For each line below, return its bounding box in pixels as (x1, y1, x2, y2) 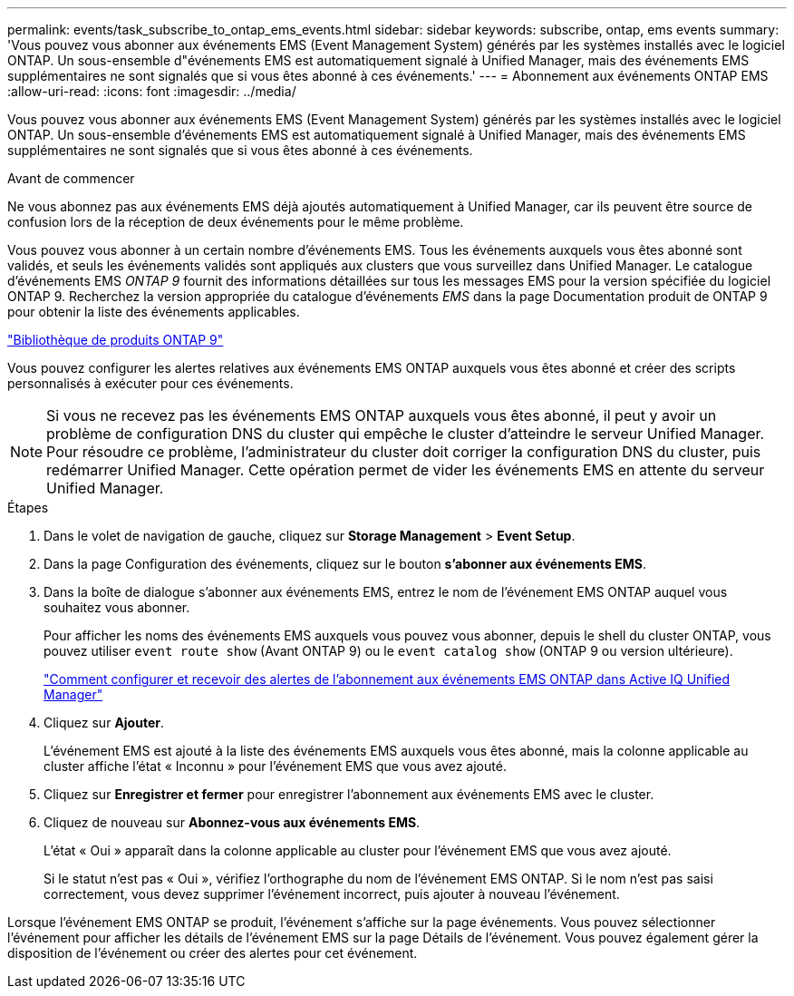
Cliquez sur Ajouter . (44, 715, 165, 730)
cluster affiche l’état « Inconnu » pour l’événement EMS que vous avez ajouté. (44, 758, 507, 774)
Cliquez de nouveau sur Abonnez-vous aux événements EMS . (44, 815, 421, 830)
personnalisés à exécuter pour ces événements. (7, 376, 294, 391)
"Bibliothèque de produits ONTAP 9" (7, 332, 224, 347)
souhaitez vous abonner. (44, 600, 190, 615)
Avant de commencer (7, 171, 135, 186)
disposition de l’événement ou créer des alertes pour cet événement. (7, 945, 418, 961)
